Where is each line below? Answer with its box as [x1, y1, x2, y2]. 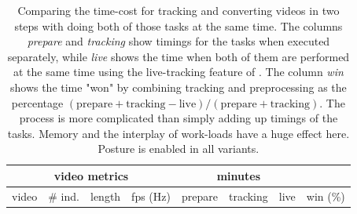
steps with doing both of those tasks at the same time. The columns [14, 17, 343, 34]
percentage [11, 94, 64, 111]
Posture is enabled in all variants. [98, 140, 259, 157]
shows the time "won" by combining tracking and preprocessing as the [9, 78, 347, 95]
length [90, 187, 121, 204]
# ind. [48, 187, 79, 204]
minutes [216, 167, 261, 183]
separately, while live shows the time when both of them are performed [7, 48, 350, 64]
